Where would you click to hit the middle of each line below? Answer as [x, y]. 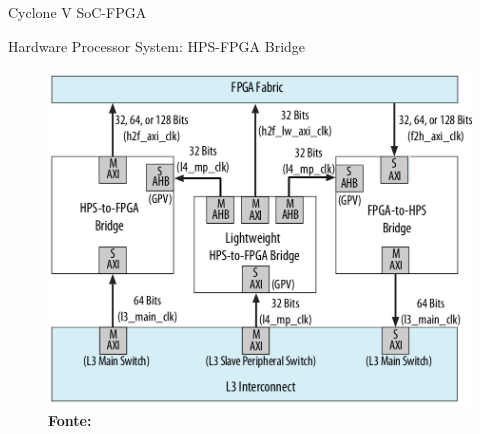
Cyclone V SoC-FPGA [77, 12]
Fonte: [70, 419]
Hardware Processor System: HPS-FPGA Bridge [157, 45]
